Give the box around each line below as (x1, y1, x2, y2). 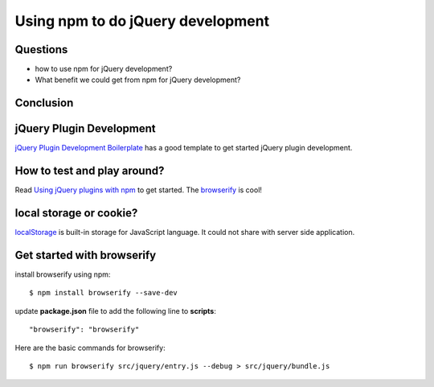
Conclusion (14, 97, 74, 110)
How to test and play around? (14, 164, 165, 178)
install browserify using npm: (14, 270, 111, 279)
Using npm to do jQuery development (14, 12, 269, 30)
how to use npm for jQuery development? (35, 64, 173, 74)
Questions (14, 43, 68, 56)
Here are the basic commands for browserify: (14, 343, 166, 352)
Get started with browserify (14, 249, 157, 261)
